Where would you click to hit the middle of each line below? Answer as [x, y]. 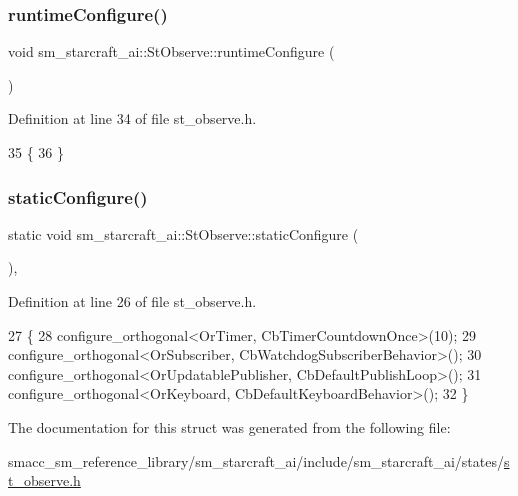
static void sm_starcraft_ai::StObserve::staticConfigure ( [183, 233]
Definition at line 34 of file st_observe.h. [132, 118]
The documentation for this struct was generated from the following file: [229, 426]
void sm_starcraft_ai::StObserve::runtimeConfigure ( [171, 51]
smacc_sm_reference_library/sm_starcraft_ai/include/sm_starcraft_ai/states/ [256, 460]
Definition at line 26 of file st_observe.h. [132, 301]
